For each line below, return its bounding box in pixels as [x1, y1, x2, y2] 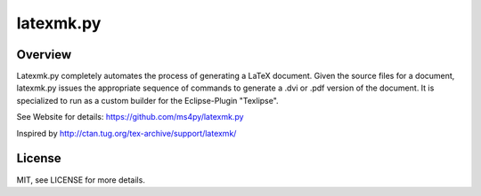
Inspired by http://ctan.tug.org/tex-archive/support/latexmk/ [16, 128, 237, 138]
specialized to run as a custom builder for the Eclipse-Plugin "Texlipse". [16, 95, 280, 106]
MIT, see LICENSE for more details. [16, 174, 146, 185]
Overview [16, 47, 72, 62]
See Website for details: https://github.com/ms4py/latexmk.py [16, 112, 244, 122]
